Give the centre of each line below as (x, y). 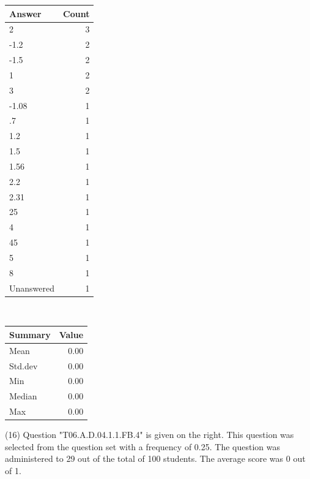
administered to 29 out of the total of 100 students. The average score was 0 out (155, 458)
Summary (30, 334)
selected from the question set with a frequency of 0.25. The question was (142, 446)
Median (23, 396)
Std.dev (24, 365)
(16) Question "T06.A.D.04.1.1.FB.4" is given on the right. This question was (149, 435)
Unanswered (32, 288)
